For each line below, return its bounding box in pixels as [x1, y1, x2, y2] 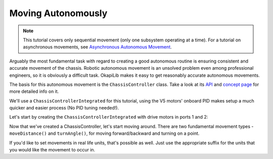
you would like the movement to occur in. [9, 147, 96, 153]
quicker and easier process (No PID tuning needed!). [9, 105, 119, 111]
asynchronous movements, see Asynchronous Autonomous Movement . [23, 44, 172, 50]
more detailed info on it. [9, 88, 59, 94]
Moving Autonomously [9, 8, 108, 19]
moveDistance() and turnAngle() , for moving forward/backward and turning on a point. [9, 130, 200, 136]
